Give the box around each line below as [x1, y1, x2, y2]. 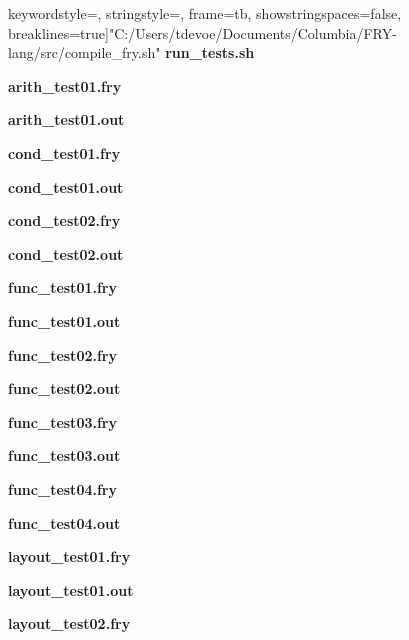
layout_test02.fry [8, 613, 131, 634]
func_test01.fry [8, 277, 117, 298]
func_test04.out [8, 512, 121, 533]
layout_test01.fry [8, 546, 131, 567]
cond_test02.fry [8, 210, 121, 231]
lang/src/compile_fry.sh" [8, 42, 161, 63]
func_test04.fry [8, 478, 117, 499]
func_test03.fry [8, 411, 117, 432]
